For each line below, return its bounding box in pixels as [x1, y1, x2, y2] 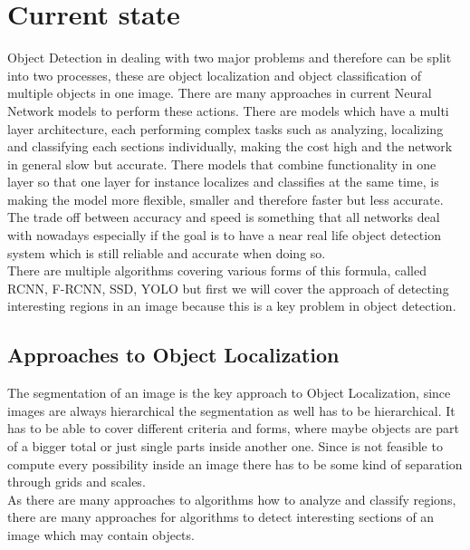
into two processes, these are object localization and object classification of [7, 65, 422, 84]
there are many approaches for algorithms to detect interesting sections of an [7, 507, 435, 526]
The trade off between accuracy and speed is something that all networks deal [7, 207, 440, 227]
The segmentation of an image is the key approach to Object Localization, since [7, 383, 451, 402]
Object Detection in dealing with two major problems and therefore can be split [7, 48, 452, 67]
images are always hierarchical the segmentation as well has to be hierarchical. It [7, 400, 456, 420]
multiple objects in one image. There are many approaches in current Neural [7, 83, 432, 102]
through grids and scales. [7, 472, 146, 491]
